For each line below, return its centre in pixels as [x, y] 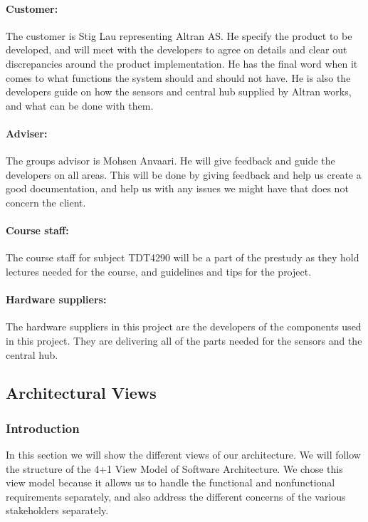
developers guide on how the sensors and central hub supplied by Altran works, [179, 92]
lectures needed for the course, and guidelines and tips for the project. [159, 271]
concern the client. [46, 202]
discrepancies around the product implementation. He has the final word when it [182, 63]
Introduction [43, 428]
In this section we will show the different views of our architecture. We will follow [183, 455]
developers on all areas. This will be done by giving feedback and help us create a [184, 174]
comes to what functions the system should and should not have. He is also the [178, 77]
